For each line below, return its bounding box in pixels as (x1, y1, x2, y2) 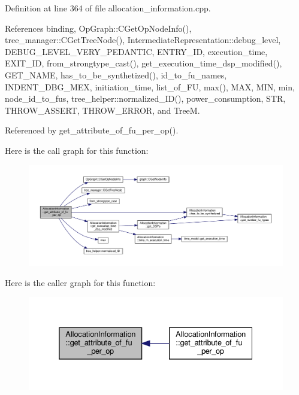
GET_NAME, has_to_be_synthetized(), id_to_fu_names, (5, 68, 227, 81)
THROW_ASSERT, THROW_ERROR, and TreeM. (5, 104, 200, 116)
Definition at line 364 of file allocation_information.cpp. (5, 2, 211, 14)
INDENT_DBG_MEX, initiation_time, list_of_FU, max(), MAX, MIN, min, (5, 80, 295, 93)
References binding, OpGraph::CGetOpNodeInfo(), (5, 22, 192, 34)
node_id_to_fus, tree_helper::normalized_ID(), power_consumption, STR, (5, 92, 286, 105)
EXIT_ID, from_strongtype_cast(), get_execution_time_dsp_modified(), (5, 57, 282, 69)
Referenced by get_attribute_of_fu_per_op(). (5, 124, 179, 136)
